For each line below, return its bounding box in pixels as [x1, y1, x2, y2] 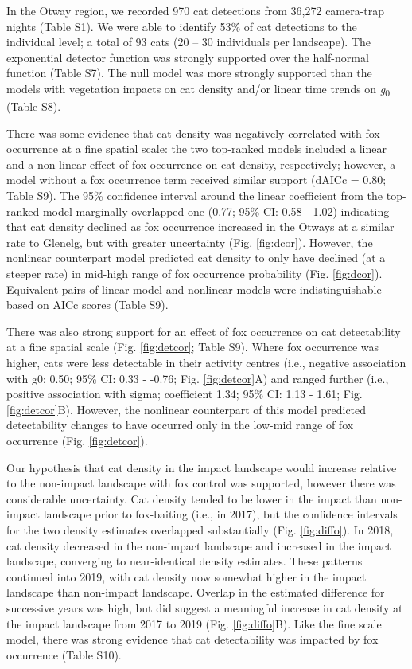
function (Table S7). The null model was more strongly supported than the [6, 65, 372, 81]
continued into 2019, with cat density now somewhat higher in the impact [6, 568, 367, 585]
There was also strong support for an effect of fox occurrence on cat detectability [6, 323, 401, 339]
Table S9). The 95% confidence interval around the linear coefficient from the [6, 187, 383, 204]
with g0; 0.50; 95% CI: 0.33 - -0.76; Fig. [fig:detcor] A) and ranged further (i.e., [6, 370, 389, 386]
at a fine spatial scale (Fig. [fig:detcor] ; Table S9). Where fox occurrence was [6, 338, 379, 355]
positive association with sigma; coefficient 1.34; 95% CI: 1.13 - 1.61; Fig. [6, 385, 363, 402]
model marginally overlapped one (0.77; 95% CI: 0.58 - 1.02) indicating [42, 202, 390, 219]
